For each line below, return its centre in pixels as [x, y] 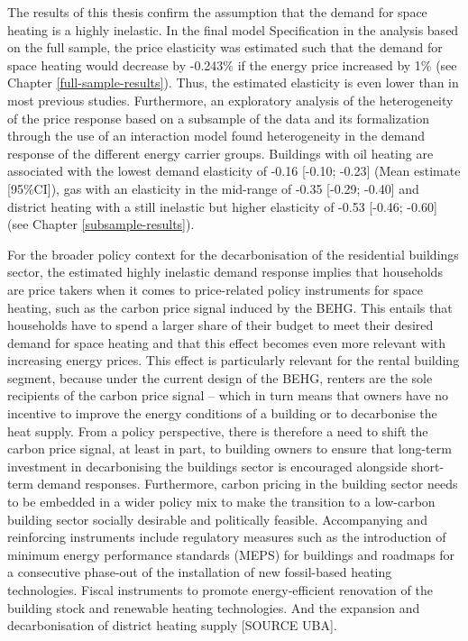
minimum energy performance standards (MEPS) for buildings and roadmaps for [231, 554]
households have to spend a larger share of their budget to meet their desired [220, 325]
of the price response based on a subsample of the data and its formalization [219, 118]
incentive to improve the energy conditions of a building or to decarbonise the [222, 413]
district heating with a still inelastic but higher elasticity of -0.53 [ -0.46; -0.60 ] [222, 206]
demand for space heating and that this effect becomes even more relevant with [227, 342]
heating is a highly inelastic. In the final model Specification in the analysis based [233, 29]
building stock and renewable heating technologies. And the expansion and [214, 607]
